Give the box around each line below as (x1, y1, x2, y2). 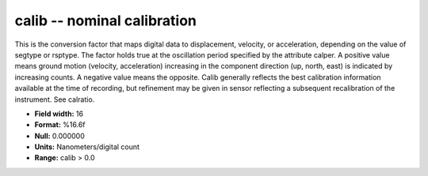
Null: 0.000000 (34, 131, 85, 140)
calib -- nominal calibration (14, 12, 197, 29)
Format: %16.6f (34, 120, 86, 129)
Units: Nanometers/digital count (34, 142, 140, 152)
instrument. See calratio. (14, 95, 95, 104)
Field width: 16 (34, 109, 83, 118)
